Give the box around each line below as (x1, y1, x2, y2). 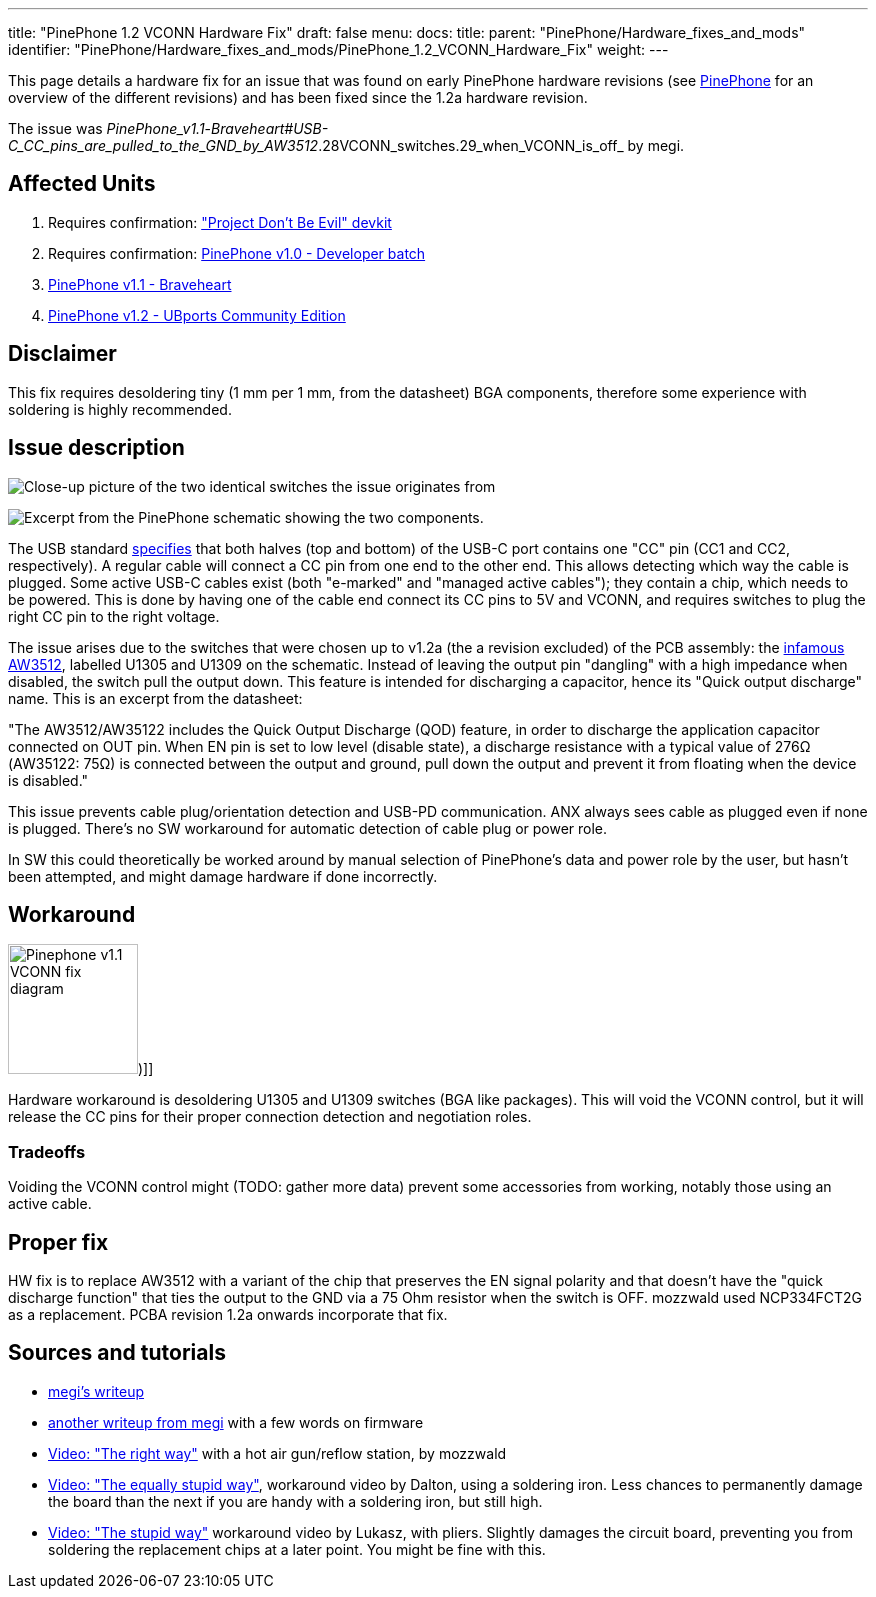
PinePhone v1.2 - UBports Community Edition (48, 306, 346, 324)
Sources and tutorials (8, 1340, 226, 1366)
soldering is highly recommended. (8, 400, 232, 418)
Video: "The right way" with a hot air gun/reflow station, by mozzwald (48, 1444, 507, 1462)
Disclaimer (8, 341, 117, 367)
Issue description (8, 435, 185, 461)
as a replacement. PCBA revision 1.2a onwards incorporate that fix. (8, 1305, 448, 1323)
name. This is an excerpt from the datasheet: (8, 689, 303, 707)
